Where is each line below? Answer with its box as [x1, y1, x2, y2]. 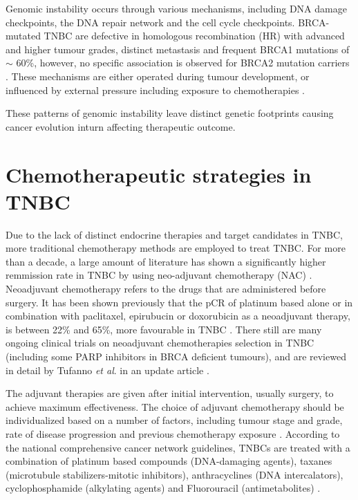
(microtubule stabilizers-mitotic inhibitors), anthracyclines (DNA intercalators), [6, 467, 343, 481]
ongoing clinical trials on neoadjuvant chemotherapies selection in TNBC [6, 335, 314, 350]
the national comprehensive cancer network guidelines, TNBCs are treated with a [6, 440, 350, 454]
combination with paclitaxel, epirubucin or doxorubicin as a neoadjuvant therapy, [6, 308, 350, 323]
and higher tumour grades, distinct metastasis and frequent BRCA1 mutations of [6, 41, 350, 56]
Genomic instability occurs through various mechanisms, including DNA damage [6, 1, 347, 15]
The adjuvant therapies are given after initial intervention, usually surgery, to [6, 386, 334, 400]
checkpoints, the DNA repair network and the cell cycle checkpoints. [6, 15, 295, 29]
